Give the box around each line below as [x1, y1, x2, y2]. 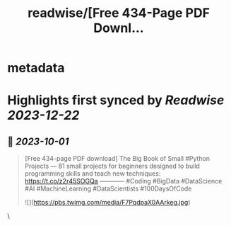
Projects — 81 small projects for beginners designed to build [24, 162, 200, 171]
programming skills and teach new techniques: [24, 169, 161, 178]
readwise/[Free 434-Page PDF [27, 5, 211, 21]
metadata [7, 60, 65, 76]
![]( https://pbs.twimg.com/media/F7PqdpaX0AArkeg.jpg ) [24, 198, 191, 207]
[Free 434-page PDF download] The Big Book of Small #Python [24, 154, 211, 163]
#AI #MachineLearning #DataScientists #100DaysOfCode [24, 184, 192, 193]
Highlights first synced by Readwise [7, 92, 225, 108]
